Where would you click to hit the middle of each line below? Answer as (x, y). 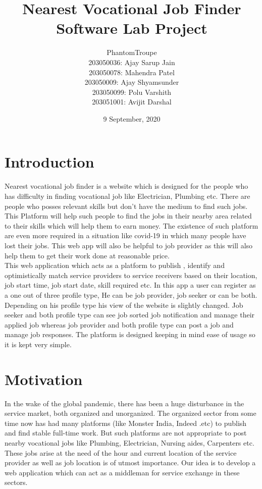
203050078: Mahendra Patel (132, 72)
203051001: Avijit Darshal (132, 102)
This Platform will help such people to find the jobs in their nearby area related (128, 216)
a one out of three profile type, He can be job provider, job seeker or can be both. (131, 294)
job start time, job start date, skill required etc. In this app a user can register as (130, 285)
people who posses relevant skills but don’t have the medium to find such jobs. (126, 206)
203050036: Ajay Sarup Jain (132, 62)
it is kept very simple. (38, 344)
